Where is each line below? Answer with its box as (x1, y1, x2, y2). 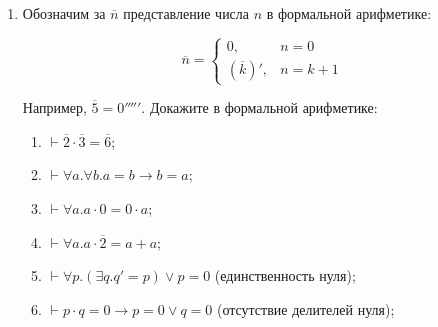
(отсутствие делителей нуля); (216, 298, 395, 319)
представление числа (123, 3, 250, 23)
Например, (22, 97, 87, 118)
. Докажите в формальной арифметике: (141, 97, 378, 118)
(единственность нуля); (214, 265, 356, 286)
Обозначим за (22, 3, 106, 23)
